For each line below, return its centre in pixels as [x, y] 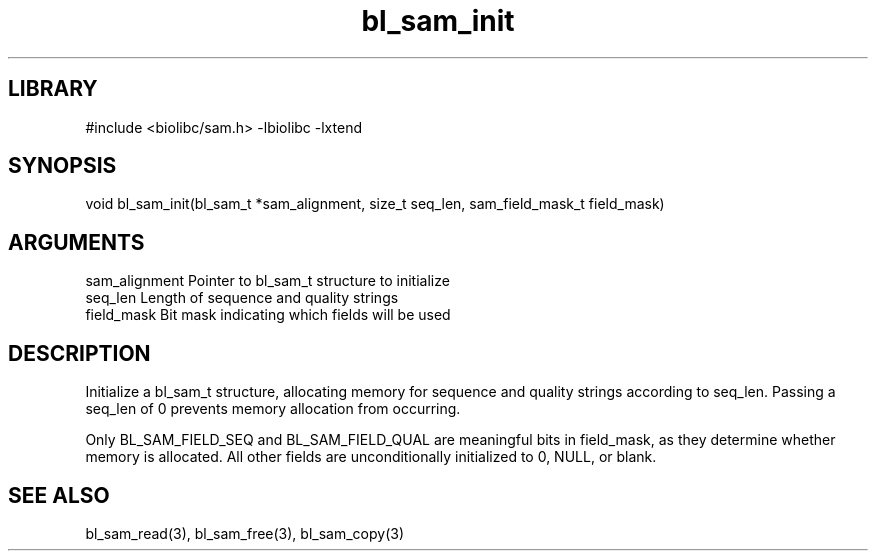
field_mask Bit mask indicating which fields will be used [268, 315]
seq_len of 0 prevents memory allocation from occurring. [273, 409]
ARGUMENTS [76, 242]
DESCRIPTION [79, 353]
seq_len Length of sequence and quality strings [242, 298]
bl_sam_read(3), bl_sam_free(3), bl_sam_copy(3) [244, 533]
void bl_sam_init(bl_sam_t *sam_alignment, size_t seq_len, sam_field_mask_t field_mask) [375, 204]
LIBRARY [53, 89]
